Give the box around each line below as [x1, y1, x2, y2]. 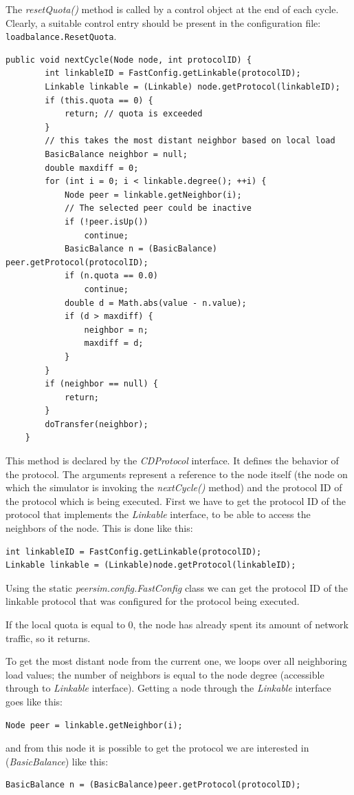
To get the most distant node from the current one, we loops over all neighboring [5, 654, 347, 668]
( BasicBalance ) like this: [5, 754, 109, 768]
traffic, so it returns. [5, 630, 91, 645]
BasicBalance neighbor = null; [45, 149, 188, 159]
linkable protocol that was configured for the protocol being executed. [5, 594, 300, 608]
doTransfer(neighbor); [45, 419, 148, 429]
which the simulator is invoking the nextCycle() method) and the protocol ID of [5, 480, 342, 495]
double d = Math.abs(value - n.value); [64, 298, 247, 308]
